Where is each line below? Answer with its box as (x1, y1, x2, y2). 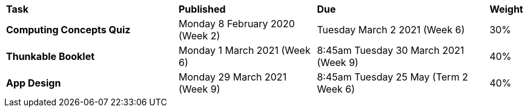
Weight (489, 3, 523, 15)
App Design (6, 77, 61, 89)
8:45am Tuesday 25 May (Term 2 (317, 71, 468, 83)
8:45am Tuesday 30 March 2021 (317, 44, 464, 56)
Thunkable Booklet (6, 50, 95, 62)
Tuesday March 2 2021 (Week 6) (317, 24, 465, 36)
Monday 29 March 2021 (179, 71, 287, 83)
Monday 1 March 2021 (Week (179, 44, 311, 56)
